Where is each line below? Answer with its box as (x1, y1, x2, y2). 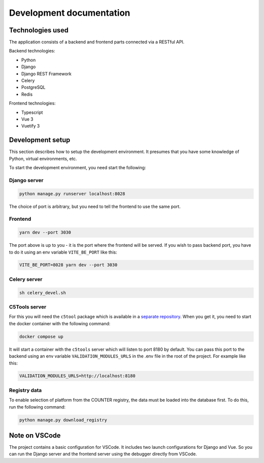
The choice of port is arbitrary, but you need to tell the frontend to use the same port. (9, 204, 181, 209)
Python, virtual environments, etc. (9, 155, 77, 161)
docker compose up (19, 334, 64, 339)
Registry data (9, 386, 42, 393)
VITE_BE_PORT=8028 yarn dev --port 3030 (19, 262, 117, 268)
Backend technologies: (9, 48, 56, 54)
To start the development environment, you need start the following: (9, 165, 146, 171)
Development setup (9, 136, 70, 144)
